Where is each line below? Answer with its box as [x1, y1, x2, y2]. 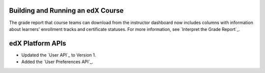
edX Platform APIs [9, 39, 66, 48]
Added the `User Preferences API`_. [21, 59, 93, 65]
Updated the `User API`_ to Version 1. [21, 52, 96, 58]
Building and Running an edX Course [9, 6, 124, 15]
